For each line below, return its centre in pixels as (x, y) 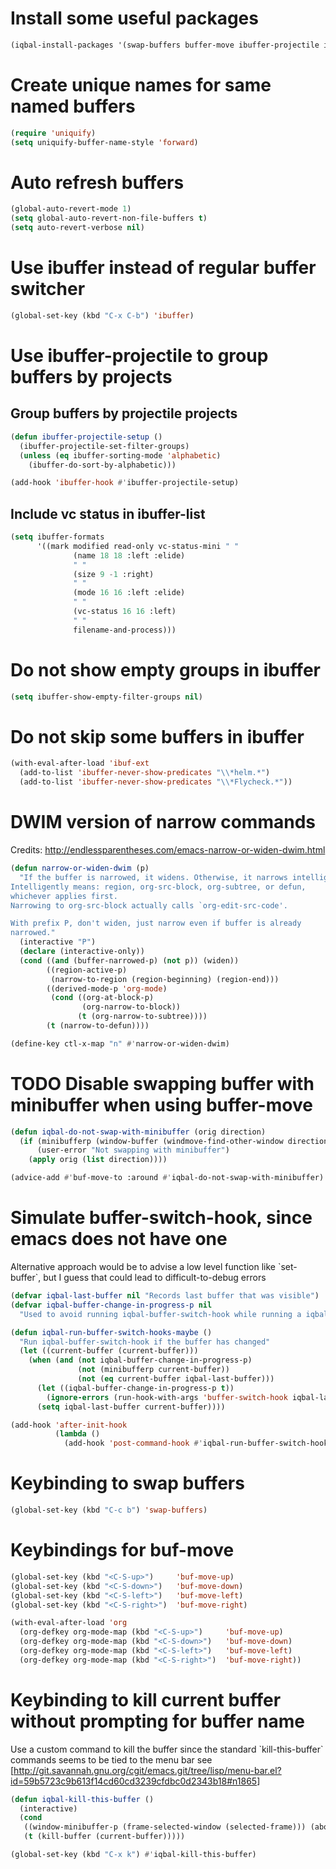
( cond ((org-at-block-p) (102, 998)
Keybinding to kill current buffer (146, 1699)
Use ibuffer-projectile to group (139, 356)
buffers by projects (91, 377)
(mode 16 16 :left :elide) (129, 593)
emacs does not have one (119, 1239)
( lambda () (77, 1434)
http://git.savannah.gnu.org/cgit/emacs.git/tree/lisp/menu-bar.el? (147, 1770)
